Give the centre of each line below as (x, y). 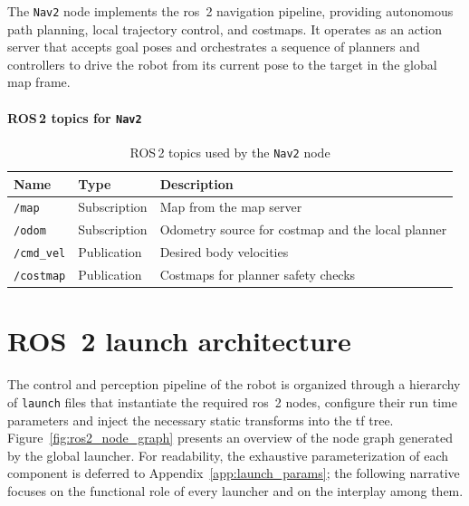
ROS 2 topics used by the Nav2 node (230, 152)
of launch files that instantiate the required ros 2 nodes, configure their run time (232, 401)
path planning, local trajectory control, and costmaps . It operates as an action (225, 29)
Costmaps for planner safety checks (258, 275)
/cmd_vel (40, 254)
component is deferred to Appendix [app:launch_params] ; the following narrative (234, 473)
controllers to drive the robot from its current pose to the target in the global (222, 64)
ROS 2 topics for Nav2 (75, 117)
